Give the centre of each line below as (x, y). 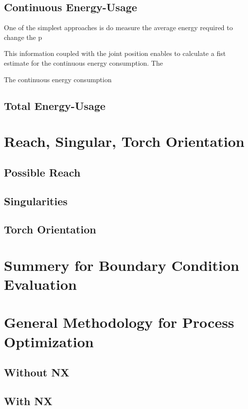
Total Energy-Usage (55, 105)
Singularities (36, 201)
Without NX (37, 372)
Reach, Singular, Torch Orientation (124, 141)
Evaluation (40, 284)
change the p (23, 37)
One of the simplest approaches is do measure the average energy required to (118, 27)
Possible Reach (42, 172)
